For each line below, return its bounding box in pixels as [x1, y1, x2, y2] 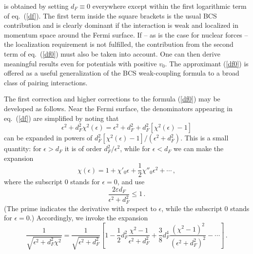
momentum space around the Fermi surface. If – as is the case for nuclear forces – [4, 29, 248, 39]
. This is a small [180, 133, 229, 143]
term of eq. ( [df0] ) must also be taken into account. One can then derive [4, 48, 220, 59]
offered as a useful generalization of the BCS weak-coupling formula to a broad [4, 68, 239, 78]
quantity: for [4, 143, 41, 154]
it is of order [64, 143, 102, 154]
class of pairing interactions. [4, 77, 88, 87]
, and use [117, 176, 145, 187]
